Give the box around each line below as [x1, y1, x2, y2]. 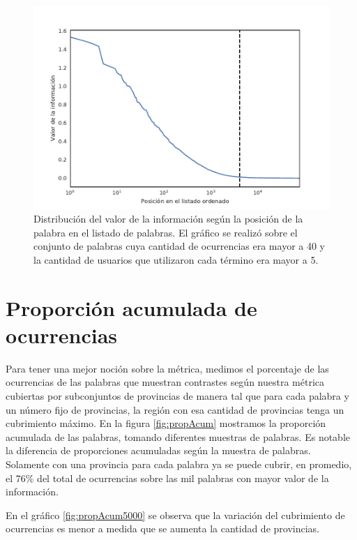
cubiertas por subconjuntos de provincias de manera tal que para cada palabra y [6, 388, 349, 403]
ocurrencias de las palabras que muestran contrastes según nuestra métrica [6, 375, 325, 389]
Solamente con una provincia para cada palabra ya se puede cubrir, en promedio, [6, 456, 352, 471]
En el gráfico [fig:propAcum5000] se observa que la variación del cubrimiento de [6, 507, 345, 522]
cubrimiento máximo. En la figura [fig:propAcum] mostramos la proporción [6, 416, 326, 430]
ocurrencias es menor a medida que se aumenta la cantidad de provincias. [6, 521, 319, 536]
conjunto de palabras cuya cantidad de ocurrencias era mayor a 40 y [33, 239, 326, 253]
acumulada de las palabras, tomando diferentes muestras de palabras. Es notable [6, 429, 351, 444]
